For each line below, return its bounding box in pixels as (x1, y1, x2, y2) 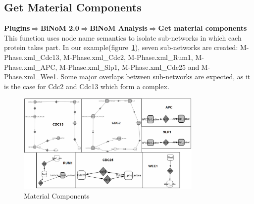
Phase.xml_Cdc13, (4, 51, 61, 62)
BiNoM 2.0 (40, 23, 79, 33)
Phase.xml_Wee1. (4, 71, 58, 82)
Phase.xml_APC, (4, 61, 57, 72)
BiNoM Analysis (90, 23, 148, 33)
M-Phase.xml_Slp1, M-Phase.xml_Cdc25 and (59, 61, 200, 72)
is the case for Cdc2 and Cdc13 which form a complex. (4, 81, 169, 91)
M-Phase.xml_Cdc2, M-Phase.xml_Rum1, (63, 51, 193, 62)
